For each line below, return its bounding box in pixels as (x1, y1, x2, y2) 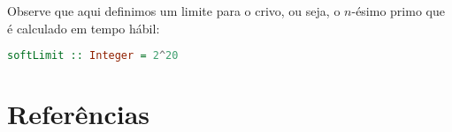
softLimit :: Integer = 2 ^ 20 (7, 49, 179, 62)
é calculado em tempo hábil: (7, 18, 160, 37)
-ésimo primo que (351, 2, 445, 19)
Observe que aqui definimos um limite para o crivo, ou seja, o (7, 2, 341, 19)
